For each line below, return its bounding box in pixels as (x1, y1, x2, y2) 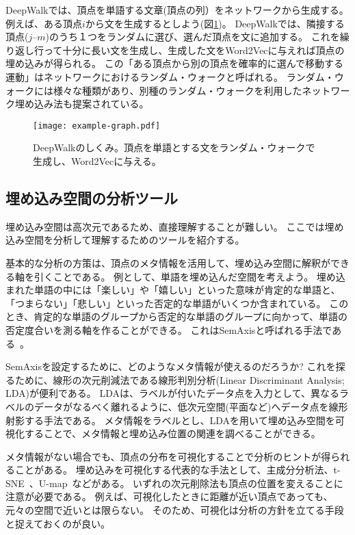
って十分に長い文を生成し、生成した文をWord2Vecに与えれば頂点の (43, 42, 345, 57)
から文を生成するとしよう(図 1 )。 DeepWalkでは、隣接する (85, 16, 345, 30)
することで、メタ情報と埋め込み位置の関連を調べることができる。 (24, 426, 321, 441)
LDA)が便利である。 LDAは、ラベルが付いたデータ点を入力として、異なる (5, 386, 339, 400)
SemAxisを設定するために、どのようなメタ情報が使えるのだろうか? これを (5, 359, 336, 374)
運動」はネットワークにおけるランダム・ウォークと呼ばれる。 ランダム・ (5, 69, 334, 83)
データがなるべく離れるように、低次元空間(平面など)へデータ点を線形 (34, 399, 348, 413)
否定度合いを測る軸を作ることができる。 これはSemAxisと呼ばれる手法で (5, 322, 332, 337)
